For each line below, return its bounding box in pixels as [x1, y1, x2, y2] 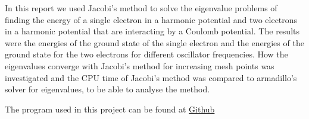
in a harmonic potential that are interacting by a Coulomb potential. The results [5, 25, 299, 37]
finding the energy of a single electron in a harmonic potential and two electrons [5, 13, 298, 25]
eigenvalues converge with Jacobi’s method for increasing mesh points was [5, 59, 274, 72]
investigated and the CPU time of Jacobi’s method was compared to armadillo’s [5, 71, 297, 83]
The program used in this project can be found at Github [5, 102, 215, 115]
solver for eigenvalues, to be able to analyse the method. [5, 83, 210, 95]
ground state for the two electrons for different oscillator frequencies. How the [5, 48, 288, 60]
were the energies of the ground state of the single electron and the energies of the [5, 36, 304, 49]
